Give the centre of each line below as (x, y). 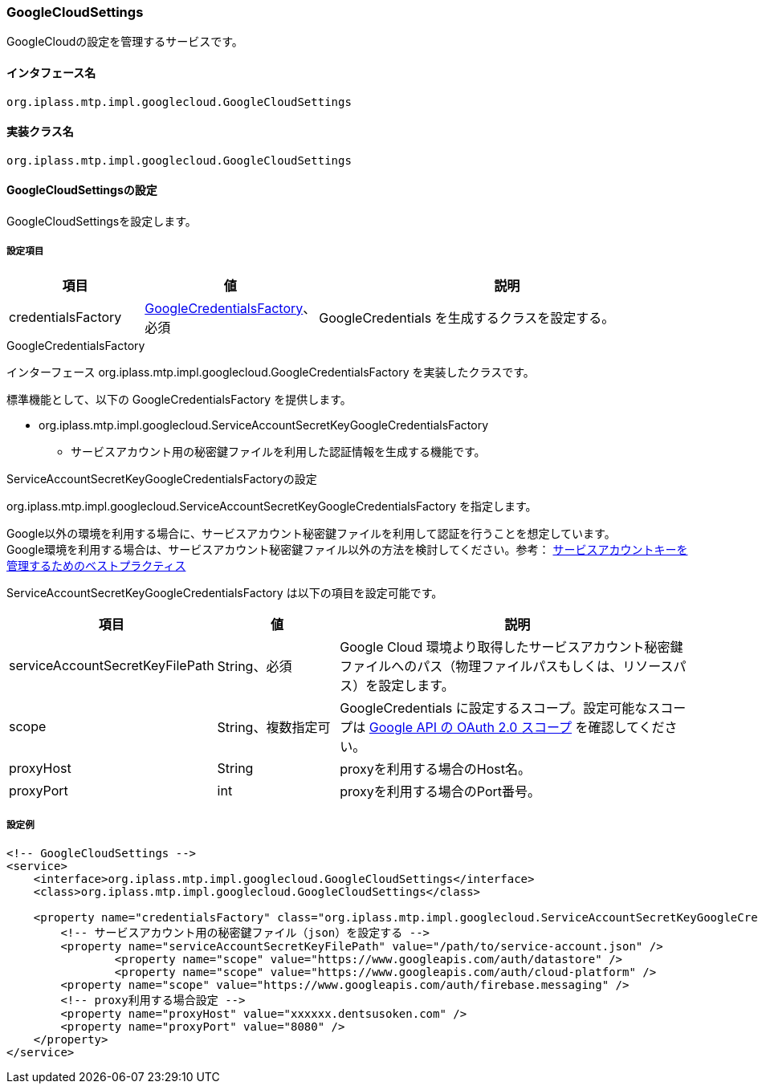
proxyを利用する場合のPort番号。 (440, 791)
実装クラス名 (40, 132)
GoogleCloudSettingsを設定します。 (102, 222)
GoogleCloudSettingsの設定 (82, 190)
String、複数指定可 (274, 727)
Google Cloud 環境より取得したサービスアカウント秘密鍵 (511, 647)
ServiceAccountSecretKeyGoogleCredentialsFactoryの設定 (162, 478)
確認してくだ (626, 727)
